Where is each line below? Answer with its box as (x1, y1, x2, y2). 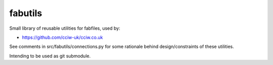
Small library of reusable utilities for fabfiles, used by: (9, 25, 121, 31)
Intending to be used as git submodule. (9, 53, 91, 59)
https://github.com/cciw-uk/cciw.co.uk (22, 34, 103, 40)
